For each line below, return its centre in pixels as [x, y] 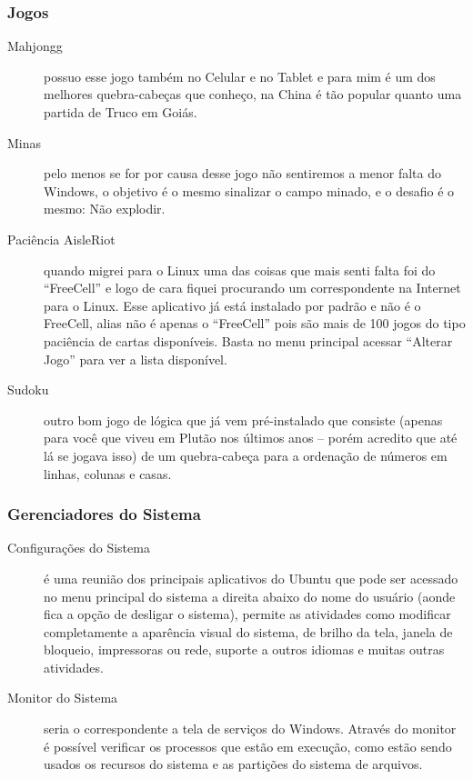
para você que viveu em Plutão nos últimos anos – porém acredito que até [251, 438]
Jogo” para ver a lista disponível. [136, 359]
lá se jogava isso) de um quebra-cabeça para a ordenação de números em [246, 455]
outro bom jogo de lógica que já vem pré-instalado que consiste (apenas [243, 419]
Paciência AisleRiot [61, 239]
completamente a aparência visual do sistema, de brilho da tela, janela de [248, 631]
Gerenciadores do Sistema [104, 514]
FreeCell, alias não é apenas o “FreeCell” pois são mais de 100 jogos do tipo [255, 323]
